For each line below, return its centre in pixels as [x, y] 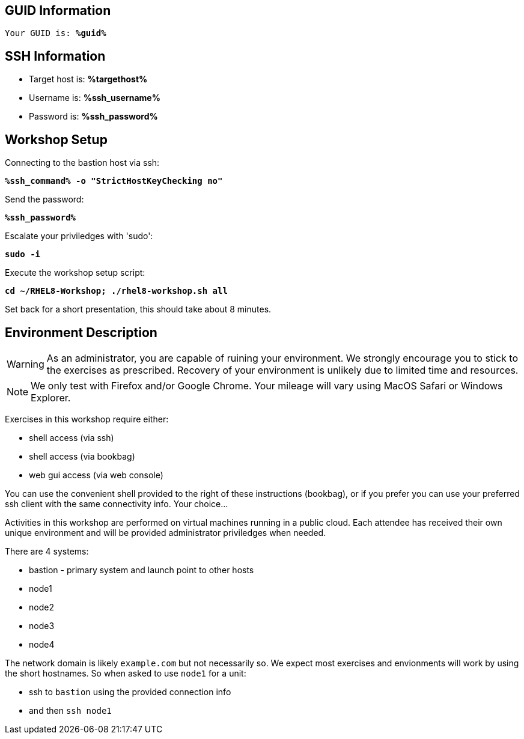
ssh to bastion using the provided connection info [130, 692]
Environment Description [81, 332]
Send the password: [44, 199]
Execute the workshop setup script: [75, 273]
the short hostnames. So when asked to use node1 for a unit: [126, 673]
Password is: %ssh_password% [93, 117]
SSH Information [55, 56]
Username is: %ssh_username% [95, 98]
